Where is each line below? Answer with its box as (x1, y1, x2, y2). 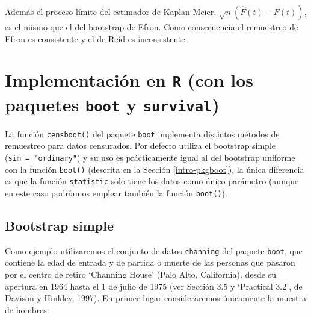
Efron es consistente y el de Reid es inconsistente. (5, 32, 188, 45)
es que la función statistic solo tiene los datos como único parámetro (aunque (5, 175, 299, 187)
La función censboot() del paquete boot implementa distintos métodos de (5, 127, 280, 140)
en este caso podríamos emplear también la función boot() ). (5, 186, 227, 199)
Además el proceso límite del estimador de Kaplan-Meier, (5, 5, 217, 17)
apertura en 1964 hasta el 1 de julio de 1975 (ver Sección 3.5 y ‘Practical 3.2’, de (5, 279, 303, 292)
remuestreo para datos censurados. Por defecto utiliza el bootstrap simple (5, 139, 276, 152)
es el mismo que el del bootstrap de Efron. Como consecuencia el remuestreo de (5, 20, 298, 33)
